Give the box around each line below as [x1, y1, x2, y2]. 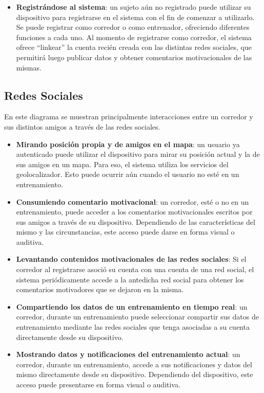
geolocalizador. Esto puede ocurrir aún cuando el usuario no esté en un [16, 169, 239, 180]
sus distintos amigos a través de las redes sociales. [4, 121, 160, 132]
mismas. [16, 62, 42, 73]
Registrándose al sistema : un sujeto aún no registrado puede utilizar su [16, 2, 251, 12]
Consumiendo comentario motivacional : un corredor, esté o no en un [16, 196, 249, 207]
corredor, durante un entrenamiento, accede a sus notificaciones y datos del [16, 359, 252, 369]
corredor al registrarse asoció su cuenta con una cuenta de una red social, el [16, 264, 254, 275]
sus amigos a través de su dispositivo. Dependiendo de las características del [16, 216, 255, 227]
